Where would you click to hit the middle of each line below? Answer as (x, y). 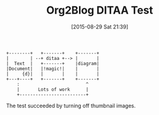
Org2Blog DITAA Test (100, 10)
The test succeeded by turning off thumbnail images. (71, 106)
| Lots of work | (53, 90)
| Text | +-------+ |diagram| (53, 63)
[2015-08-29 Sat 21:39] (100, 27)
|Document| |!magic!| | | (53, 69)
